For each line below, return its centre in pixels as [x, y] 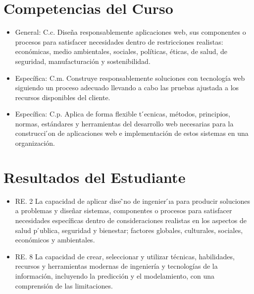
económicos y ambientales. [55, 240]
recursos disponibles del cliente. [63, 97]
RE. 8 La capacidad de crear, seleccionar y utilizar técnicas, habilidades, [125, 256]
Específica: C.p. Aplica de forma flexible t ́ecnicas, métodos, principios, [123, 114]
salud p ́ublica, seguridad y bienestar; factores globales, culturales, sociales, [129, 230]
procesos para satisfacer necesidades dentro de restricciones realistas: [119, 41]
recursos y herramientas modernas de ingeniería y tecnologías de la [116, 266]
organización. [35, 143]
